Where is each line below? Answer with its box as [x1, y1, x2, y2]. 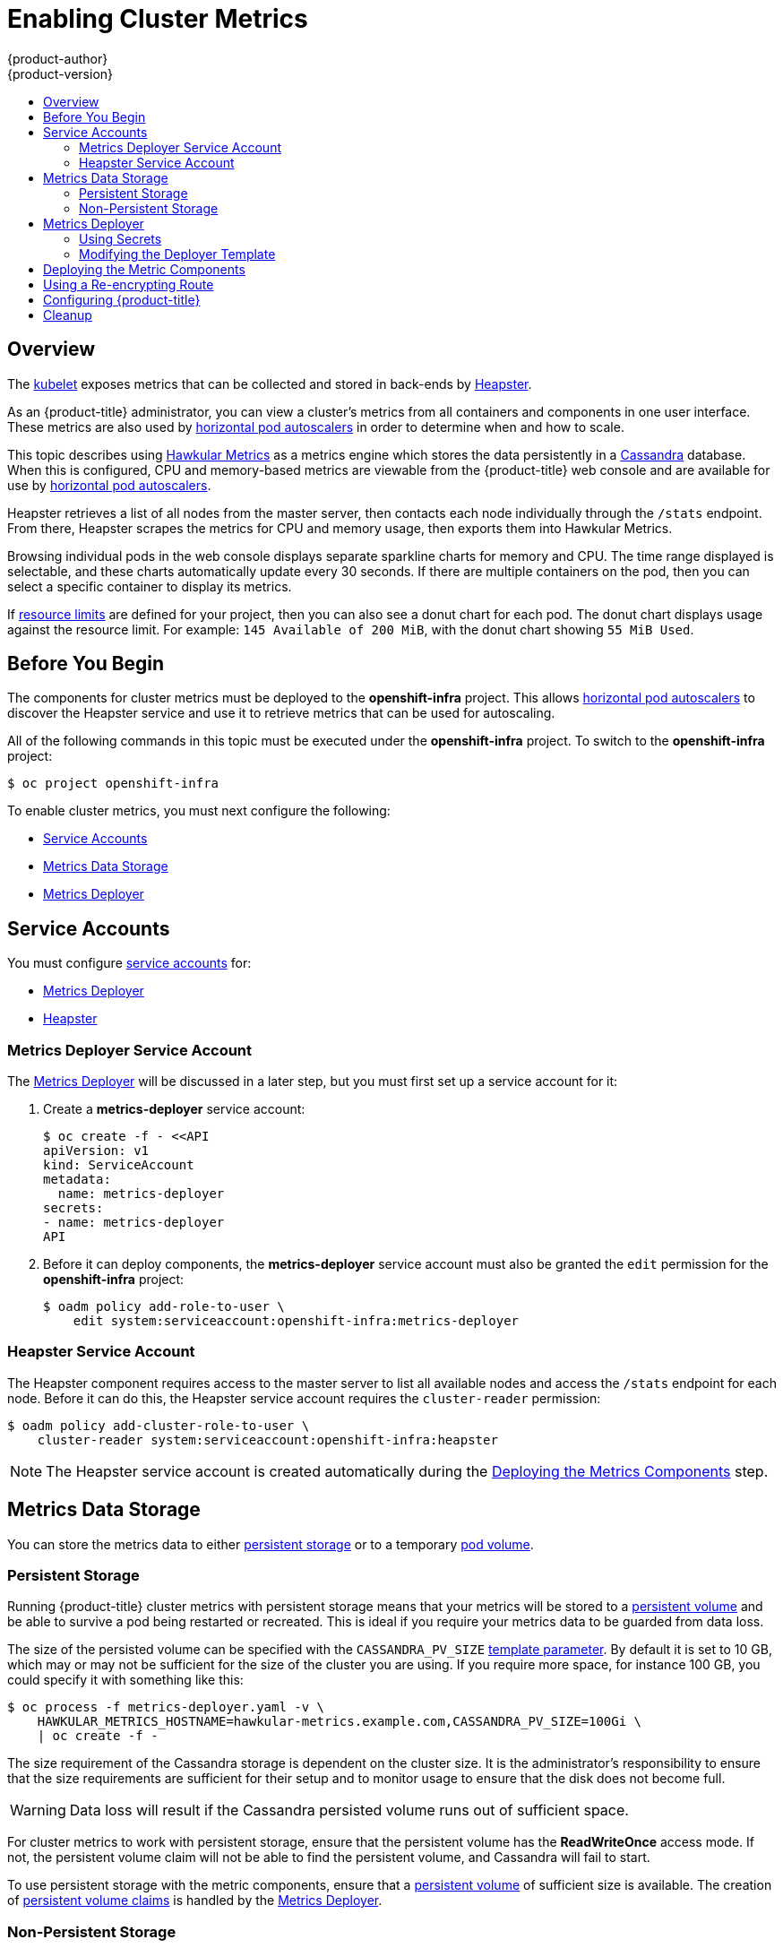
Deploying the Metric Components [43, 261, 245, 277]
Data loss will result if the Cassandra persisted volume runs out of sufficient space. [69, 1801, 629, 1820]
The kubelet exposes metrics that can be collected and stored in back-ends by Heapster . [7, 375, 532, 392]
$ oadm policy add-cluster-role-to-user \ [7, 1418, 310, 1433]
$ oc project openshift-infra [7, 776, 219, 791]
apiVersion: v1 [43, 1143, 150, 1159]
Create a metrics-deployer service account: [43, 1101, 305, 1117]
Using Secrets [79, 230, 162, 246]
